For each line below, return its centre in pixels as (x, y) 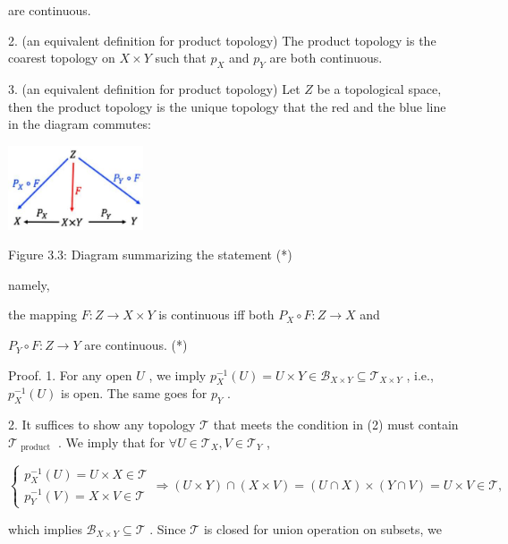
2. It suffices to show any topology (102, 425)
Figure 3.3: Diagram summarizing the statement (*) (150, 255)
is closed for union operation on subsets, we (322, 528)
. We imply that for (112, 442)
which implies (45, 528)
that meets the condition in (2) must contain (336, 425)
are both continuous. (326, 58)
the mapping (43, 314)
